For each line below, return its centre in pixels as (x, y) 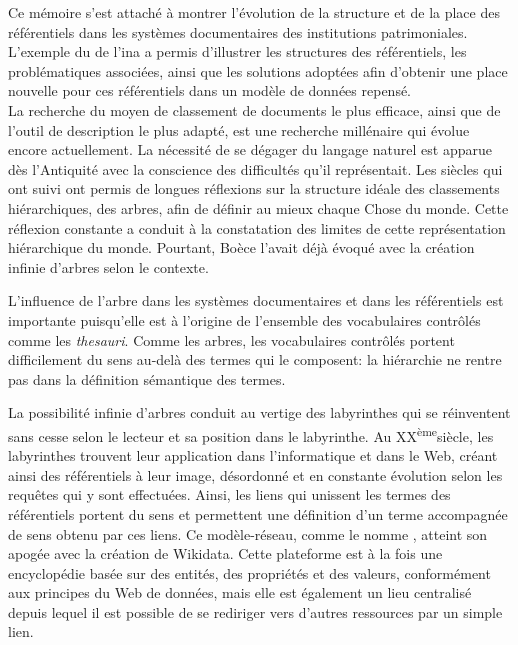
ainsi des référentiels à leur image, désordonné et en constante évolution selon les (255, 474)
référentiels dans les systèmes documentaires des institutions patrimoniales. (238, 31)
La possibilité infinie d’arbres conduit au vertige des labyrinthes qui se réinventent (259, 412)
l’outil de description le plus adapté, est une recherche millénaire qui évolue (239, 129)
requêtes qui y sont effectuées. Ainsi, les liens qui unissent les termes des (229, 494)
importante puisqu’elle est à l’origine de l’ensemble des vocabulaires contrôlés (244, 319)
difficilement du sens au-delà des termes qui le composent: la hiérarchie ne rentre (255, 359)
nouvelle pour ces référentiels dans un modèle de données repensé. (210, 90)
